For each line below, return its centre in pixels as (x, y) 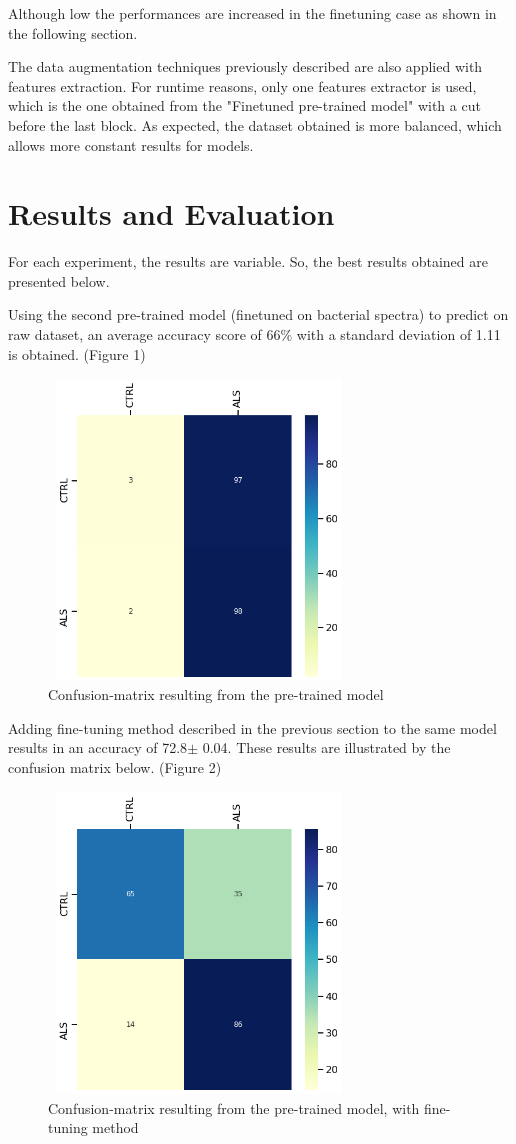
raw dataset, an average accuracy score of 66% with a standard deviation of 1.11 (254, 334)
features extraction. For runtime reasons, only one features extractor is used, (242, 85)
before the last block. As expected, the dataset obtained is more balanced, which (255, 124)
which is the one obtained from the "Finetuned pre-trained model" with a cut (244, 105)
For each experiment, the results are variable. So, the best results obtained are (248, 261)
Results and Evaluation (171, 213)
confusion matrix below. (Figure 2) (115, 766)
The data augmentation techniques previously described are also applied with (245, 66)
